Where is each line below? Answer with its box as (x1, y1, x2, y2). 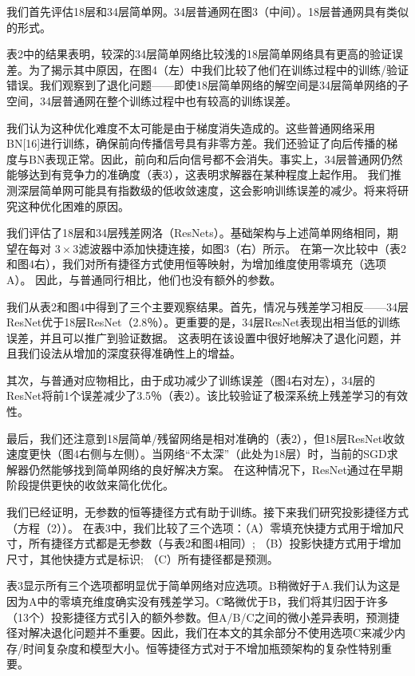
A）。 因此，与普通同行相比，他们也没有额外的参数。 (6, 271, 282, 287)
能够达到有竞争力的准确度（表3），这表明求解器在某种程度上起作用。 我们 (6, 166, 390, 183)
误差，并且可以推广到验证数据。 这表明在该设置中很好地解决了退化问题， (6, 329, 390, 346)
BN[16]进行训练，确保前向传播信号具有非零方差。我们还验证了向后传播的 (6, 135, 387, 152)
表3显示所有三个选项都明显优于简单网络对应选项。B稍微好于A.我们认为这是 (6, 577, 401, 594)
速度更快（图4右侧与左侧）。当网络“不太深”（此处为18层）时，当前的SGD (6, 445, 387, 462)
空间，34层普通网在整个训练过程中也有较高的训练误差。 (6, 92, 297, 109)
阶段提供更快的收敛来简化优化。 (6, 476, 174, 493)
